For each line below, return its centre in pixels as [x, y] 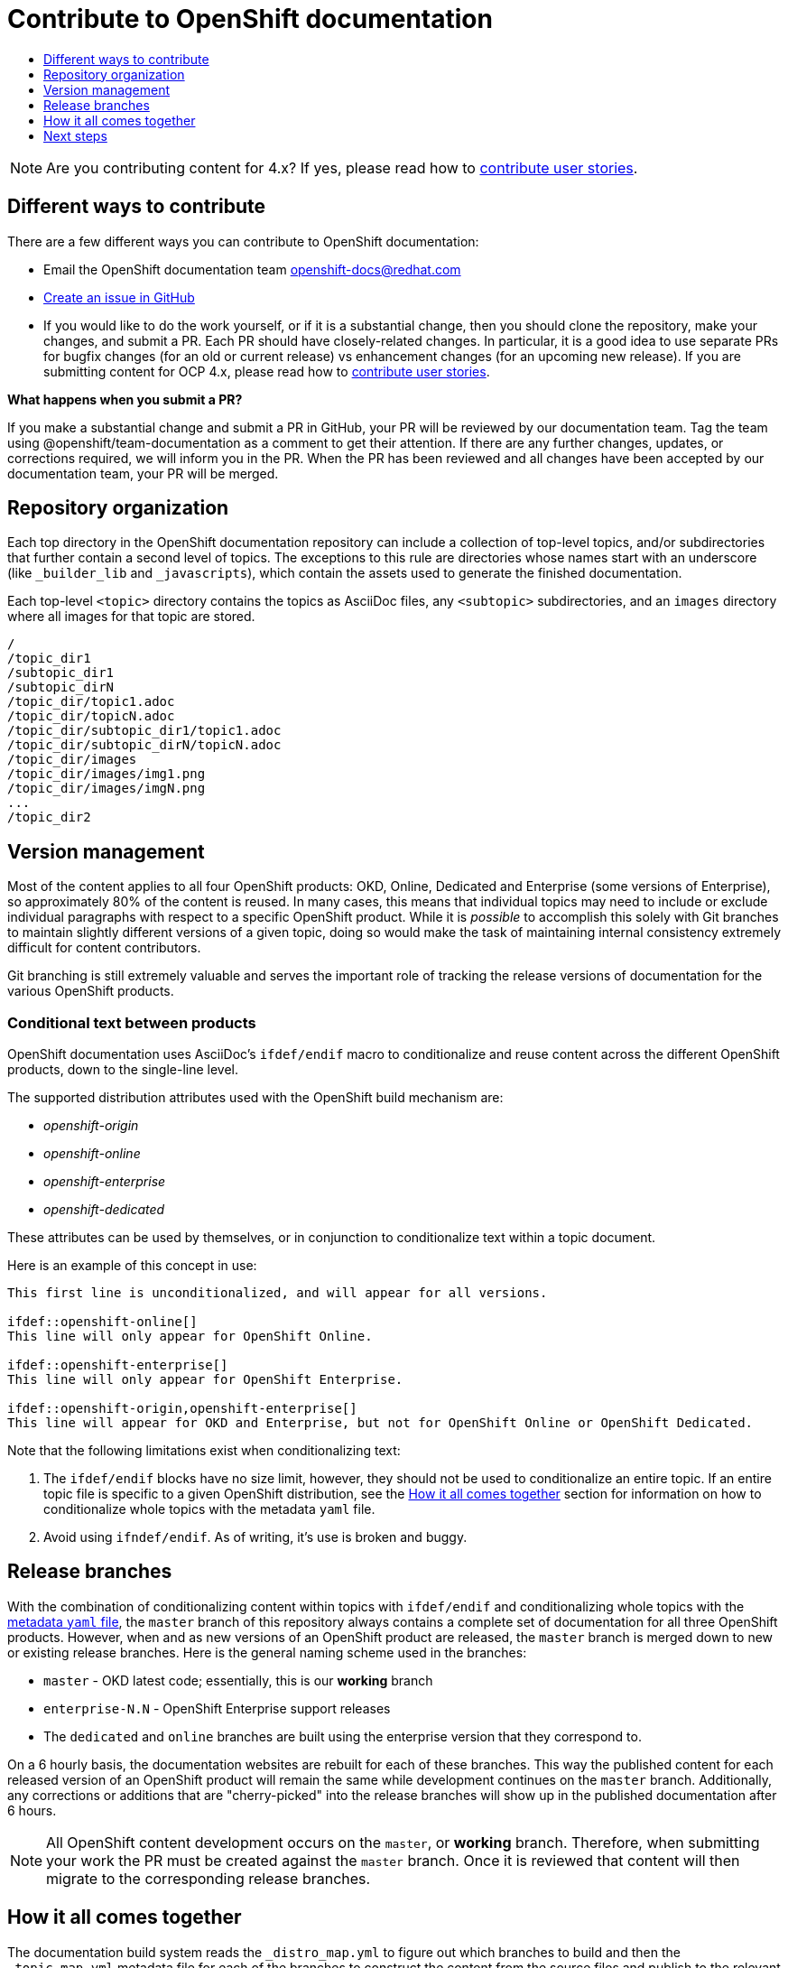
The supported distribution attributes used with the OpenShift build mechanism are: [255, 1098]
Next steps [75, 135]
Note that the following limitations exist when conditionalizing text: [204, 1451]
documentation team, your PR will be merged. [143, 473]
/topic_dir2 [49, 817]
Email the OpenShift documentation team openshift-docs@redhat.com [252, 269]
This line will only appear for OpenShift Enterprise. [205, 1380]
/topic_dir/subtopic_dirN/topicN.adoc [144, 745]
